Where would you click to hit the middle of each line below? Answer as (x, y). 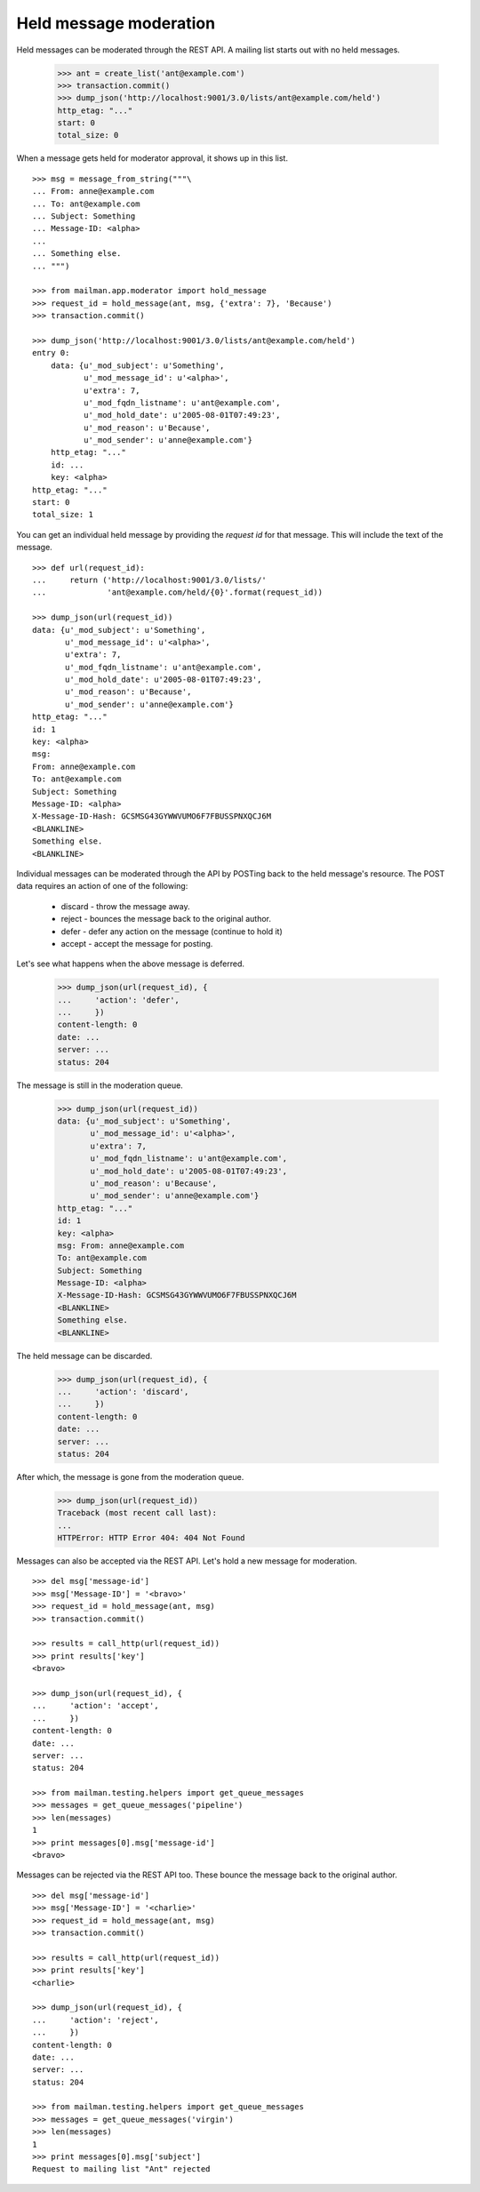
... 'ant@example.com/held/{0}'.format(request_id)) (178, 592)
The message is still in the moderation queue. (100, 1085)
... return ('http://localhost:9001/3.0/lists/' (149, 580)
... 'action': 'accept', (96, 1706)
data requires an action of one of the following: (102, 886)
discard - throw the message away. (125, 906)
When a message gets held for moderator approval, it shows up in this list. (152, 158)
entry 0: (51, 353)
